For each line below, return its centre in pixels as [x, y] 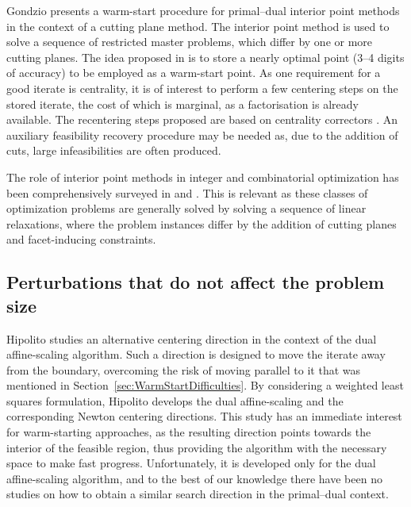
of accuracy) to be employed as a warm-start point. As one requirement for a [194, 73]
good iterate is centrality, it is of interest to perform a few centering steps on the [202, 88]
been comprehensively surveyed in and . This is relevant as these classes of [187, 192]
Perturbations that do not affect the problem [196, 282]
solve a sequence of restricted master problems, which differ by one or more [190, 42]
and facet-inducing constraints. [81, 239]
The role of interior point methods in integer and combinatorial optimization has [203, 177]
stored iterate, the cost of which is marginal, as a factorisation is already [182, 104]
